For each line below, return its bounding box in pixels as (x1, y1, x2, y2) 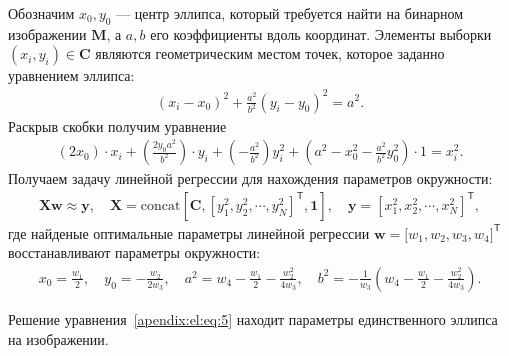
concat (140, 198, 181, 213)
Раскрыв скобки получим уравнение (8, 115, 227, 136)
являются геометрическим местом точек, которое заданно (95, 43, 445, 64)
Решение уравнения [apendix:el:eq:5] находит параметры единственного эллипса (8, 308, 498, 329)
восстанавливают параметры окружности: (8, 242, 261, 263)
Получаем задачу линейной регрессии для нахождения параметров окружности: (8, 168, 493, 189)
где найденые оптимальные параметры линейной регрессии (8, 222, 370, 243)
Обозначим (8, 3, 75, 23)
